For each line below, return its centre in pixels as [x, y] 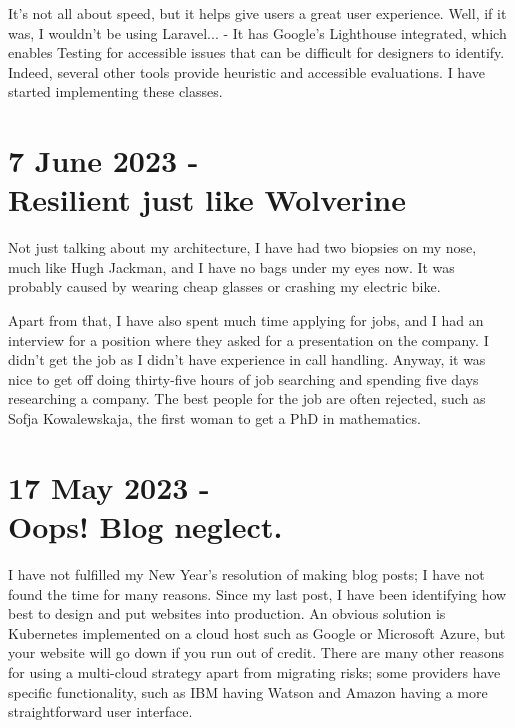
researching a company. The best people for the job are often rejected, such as [247, 398]
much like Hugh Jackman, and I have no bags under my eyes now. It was [231, 266]
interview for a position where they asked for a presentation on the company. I [248, 339]
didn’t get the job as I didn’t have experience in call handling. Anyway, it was [247, 359]
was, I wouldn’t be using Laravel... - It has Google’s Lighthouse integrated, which [257, 32]
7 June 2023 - [103, 160]
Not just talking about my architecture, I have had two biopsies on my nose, [242, 247]
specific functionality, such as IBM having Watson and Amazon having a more [248, 691]
